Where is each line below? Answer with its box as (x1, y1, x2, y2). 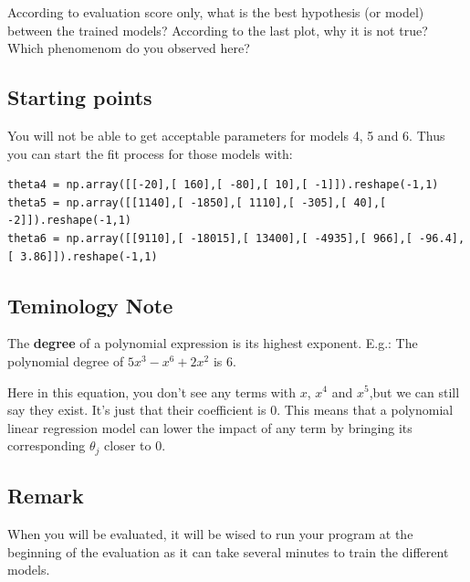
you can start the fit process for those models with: (7, 143, 293, 163)
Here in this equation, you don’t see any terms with (7, 382, 297, 401)
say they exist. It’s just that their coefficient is (7, 400, 266, 419)
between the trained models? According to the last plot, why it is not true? (7, 20, 428, 39)
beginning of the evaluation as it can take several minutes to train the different (7, 542, 449, 561)
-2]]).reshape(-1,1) (7, 214, 132, 228)
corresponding (7, 436, 86, 455)
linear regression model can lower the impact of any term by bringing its (7, 418, 413, 437)
